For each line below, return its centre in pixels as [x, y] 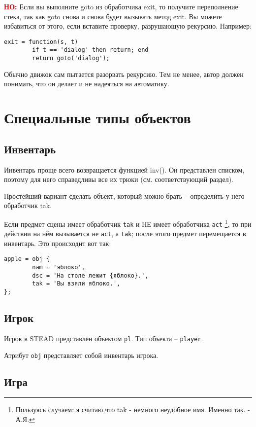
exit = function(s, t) [41, 42]
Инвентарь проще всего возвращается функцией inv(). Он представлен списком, [124, 169]
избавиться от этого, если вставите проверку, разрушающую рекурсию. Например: [128, 26]
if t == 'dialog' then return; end [90, 50]
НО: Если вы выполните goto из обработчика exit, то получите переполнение [121, 6]
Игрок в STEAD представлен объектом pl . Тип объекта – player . [104, 338]
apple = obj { [27, 259]
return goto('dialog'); [71, 58]
